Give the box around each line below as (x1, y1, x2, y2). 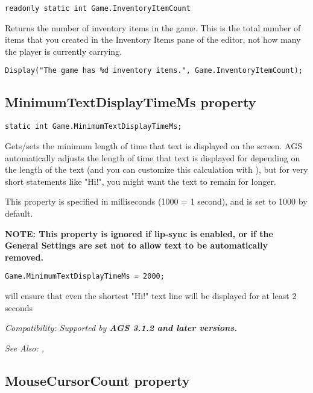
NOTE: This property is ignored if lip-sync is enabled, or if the (5, 227, 273, 240)
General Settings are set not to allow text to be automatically (5, 239, 268, 252)
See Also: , (5, 341, 44, 354)
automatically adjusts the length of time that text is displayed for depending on (5, 151, 300, 164)
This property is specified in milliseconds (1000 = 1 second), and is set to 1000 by (5, 195, 308, 208)
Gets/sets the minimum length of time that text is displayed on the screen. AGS (5, 139, 302, 152)
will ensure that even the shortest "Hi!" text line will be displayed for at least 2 (5, 289, 297, 302)
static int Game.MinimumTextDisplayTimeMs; (5, 122, 182, 131)
